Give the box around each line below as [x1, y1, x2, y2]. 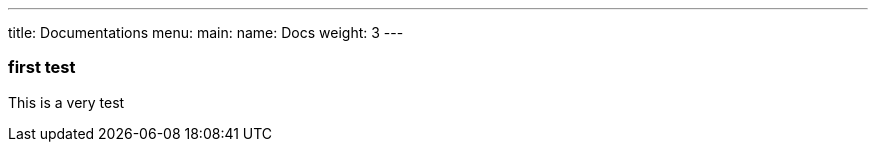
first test [8, 57, 76, 78]
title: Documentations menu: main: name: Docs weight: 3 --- [8, 24, 404, 41]
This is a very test [8, 93, 125, 111]
